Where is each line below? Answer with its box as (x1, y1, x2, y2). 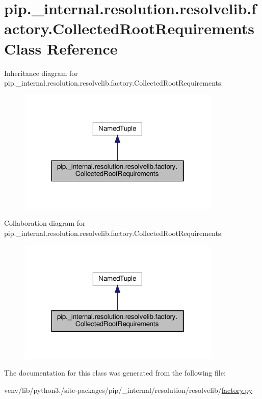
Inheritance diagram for (4, 67, 78, 78)
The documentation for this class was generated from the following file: (4, 367, 226, 378)
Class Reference (4, 38, 118, 59)
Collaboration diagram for (4, 217, 86, 228)
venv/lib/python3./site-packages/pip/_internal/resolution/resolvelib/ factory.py (4, 384, 253, 395)
